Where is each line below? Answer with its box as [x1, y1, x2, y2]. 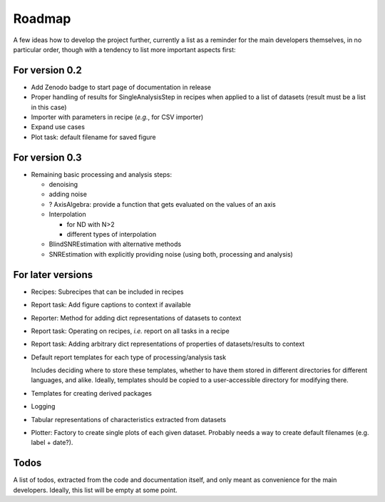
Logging [31, 402, 56, 411]
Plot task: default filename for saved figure [31, 133, 156, 141]
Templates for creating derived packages [31, 389, 153, 397]
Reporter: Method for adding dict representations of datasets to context [31, 314, 242, 322]
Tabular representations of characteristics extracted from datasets [31, 415, 227, 424]
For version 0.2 [13, 64, 82, 76]
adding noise [48, 190, 87, 199]
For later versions [13, 268, 93, 281]
